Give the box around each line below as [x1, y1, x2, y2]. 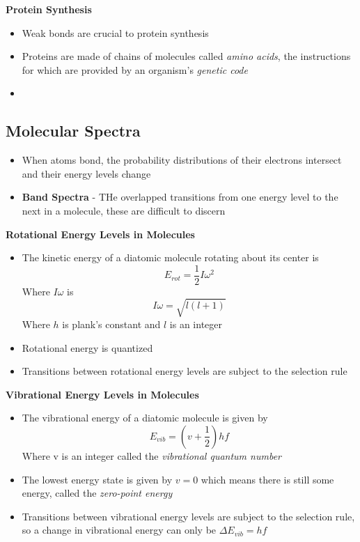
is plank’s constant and [62, 316, 161, 331]
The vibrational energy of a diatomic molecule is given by [22, 410, 268, 425]
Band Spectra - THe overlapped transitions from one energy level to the [22, 189, 338, 204]
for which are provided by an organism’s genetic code [22, 62, 248, 77]
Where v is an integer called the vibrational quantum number [22, 448, 281, 463]
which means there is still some [201, 472, 334, 486]
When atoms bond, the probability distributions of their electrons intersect [22, 153, 342, 167]
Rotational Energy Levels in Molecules [6, 226, 195, 241]
